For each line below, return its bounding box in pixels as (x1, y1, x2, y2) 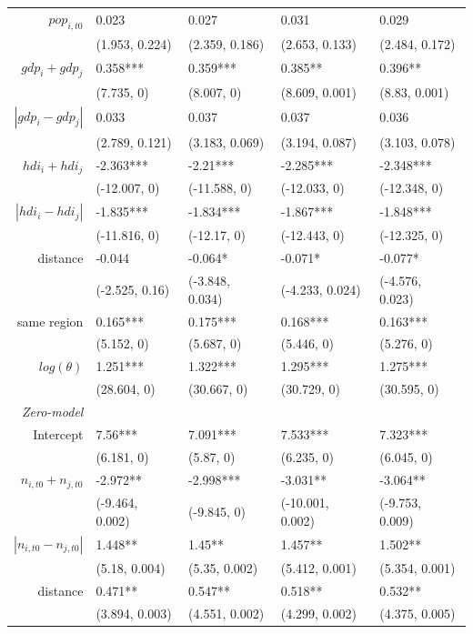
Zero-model (21, 401, 84, 420)
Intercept (33, 424, 84, 443)
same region (16, 311, 84, 330)
